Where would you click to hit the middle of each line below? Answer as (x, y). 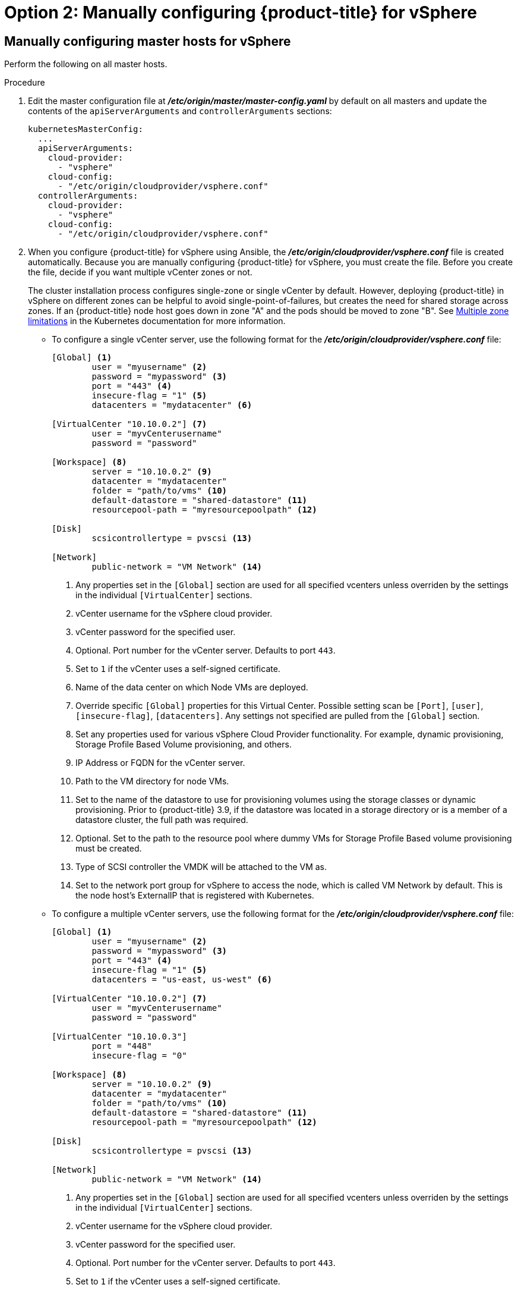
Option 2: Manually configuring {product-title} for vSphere (241, 12)
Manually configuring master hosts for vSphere (148, 41)
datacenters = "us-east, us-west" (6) (182, 980)
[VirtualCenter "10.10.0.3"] (119, 1037)
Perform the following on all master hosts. (86, 64)
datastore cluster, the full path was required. (162, 820)
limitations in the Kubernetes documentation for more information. (157, 321)
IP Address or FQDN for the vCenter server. (160, 763)
